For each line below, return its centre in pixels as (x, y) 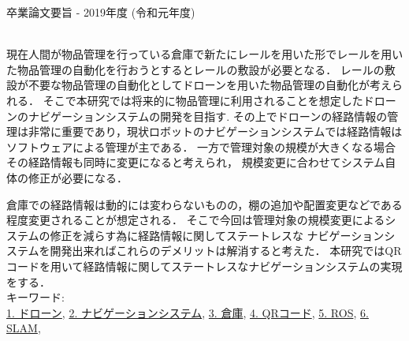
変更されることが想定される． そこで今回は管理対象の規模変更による (206, 220)
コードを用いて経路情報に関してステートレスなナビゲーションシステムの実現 (204, 266)
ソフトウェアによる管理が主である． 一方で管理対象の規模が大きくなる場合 (201, 146)
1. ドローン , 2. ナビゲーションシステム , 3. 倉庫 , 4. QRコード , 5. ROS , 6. (188, 312)
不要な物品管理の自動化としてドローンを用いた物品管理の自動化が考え (210, 85)
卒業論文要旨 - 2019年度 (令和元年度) (101, 12)
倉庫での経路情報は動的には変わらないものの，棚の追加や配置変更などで (193, 204)
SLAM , (24, 328)
